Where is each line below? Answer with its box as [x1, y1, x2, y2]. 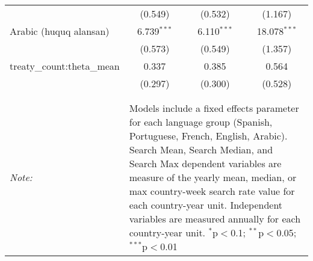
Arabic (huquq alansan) [10, 24, 110, 38]
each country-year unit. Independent [129, 198, 283, 212]
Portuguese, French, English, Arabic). [129, 129, 288, 143]
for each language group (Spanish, [129, 115, 273, 129]
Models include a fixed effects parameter [129, 101, 299, 115]
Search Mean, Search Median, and [129, 143, 273, 156]
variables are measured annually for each [129, 212, 301, 226]
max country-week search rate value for [129, 184, 295, 198]
